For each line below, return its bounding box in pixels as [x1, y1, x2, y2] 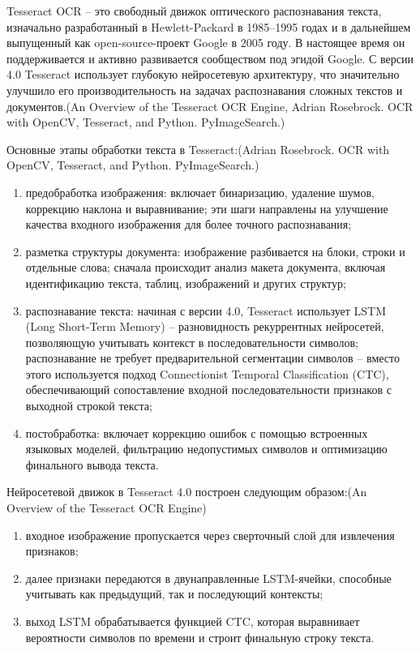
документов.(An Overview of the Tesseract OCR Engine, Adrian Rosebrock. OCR [6, 97, 414, 114]
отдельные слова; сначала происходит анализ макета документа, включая [25, 259, 386, 276]
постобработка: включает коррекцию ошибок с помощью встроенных [25, 424, 368, 441]
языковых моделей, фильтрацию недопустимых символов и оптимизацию [25, 440, 388, 457]
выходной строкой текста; [25, 397, 152, 414]
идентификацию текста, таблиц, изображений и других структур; [25, 274, 346, 291]
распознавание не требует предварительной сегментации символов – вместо [25, 349, 400, 366]
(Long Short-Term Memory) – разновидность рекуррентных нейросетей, [25, 318, 384, 335]
